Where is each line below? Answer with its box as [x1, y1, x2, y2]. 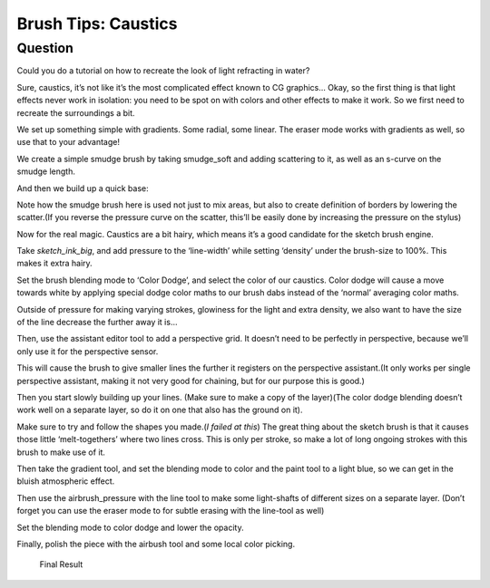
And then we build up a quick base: [16, 182, 149, 194]
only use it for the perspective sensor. [16, 345, 159, 357]
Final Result [39, 559, 83, 570]
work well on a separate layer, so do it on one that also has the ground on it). [16, 404, 303, 416]
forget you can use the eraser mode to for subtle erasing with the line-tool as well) [16, 506, 325, 516]
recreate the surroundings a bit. [16, 107, 135, 118]
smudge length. [16, 166, 76, 177]
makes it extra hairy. [16, 258, 93, 269]
